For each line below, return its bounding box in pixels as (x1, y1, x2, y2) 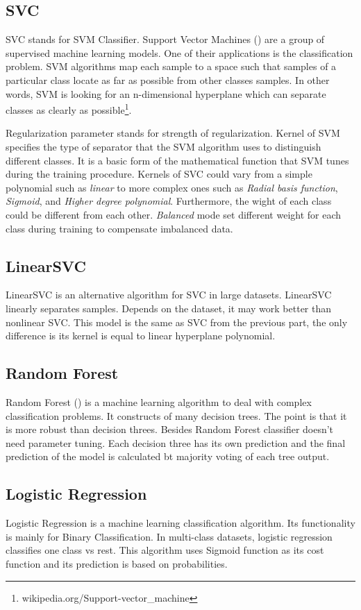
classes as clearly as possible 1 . (6, 101, 132, 117)
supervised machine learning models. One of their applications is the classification (6, 45, 353, 60)
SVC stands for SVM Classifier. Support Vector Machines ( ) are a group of (6, 32, 325, 46)
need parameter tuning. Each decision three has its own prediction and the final (6, 435, 346, 450)
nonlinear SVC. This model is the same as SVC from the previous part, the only (6, 314, 348, 329)
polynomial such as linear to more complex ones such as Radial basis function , (6, 180, 338, 194)
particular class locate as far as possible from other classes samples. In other (6, 72, 330, 87)
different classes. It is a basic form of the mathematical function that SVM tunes (6, 153, 349, 167)
